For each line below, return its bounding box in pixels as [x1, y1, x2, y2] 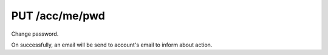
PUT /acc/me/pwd [11, 9, 106, 22]
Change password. [11, 30, 59, 37]
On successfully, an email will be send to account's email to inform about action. [11, 41, 213, 48]
